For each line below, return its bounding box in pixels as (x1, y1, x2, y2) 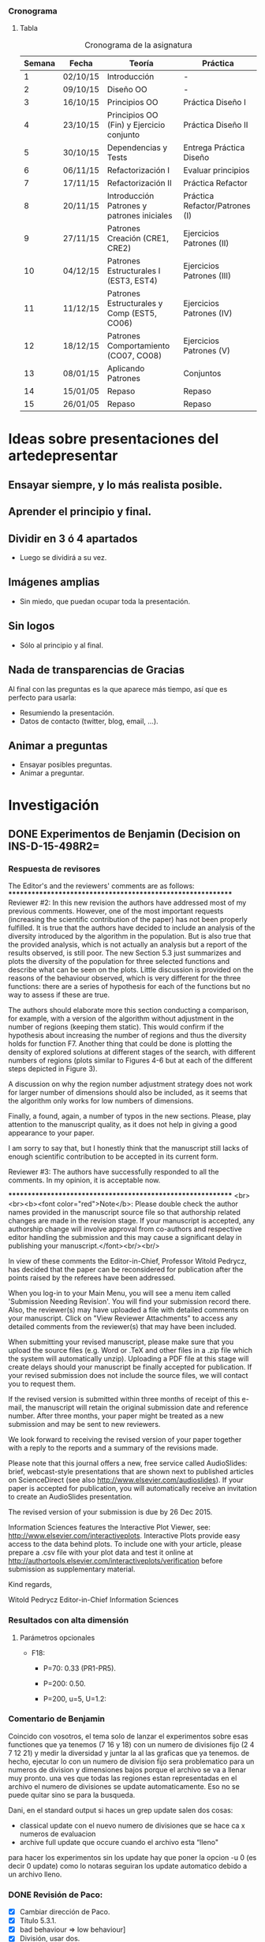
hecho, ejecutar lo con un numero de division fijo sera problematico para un (8, 1757, 255, 1766)
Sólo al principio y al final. (19, 640, 104, 650)
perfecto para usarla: (8, 693, 77, 702)
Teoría (129, 58, 154, 69)
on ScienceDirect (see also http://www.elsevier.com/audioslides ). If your (8, 1475, 244, 1485)
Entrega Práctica (183, 142, 245, 153)
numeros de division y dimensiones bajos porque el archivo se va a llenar (8, 1765, 247, 1774)
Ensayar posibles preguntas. (19, 760, 113, 770)
